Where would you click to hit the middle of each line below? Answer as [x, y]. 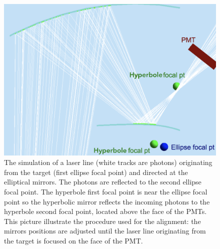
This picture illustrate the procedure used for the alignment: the [102, 221]
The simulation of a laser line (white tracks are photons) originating [108, 162]
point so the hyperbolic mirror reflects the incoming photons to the [107, 201]
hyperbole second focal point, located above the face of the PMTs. [105, 211]
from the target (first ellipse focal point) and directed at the [96, 172]
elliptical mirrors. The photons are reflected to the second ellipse [103, 182]
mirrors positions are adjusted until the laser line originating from [105, 231]
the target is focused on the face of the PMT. [73, 241]
